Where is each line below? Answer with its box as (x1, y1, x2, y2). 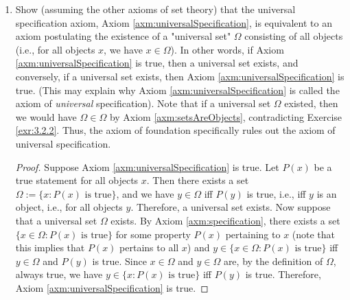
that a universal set (15, 213, 97, 227)
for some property (115, 227, 191, 241)
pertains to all (119, 240, 179, 255)
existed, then (284, 96, 338, 111)
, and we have (116, 186, 174, 200)
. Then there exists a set (146, 173, 249, 187)
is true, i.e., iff (246, 186, 306, 200)
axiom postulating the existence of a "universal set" (15, 29, 231, 43)
